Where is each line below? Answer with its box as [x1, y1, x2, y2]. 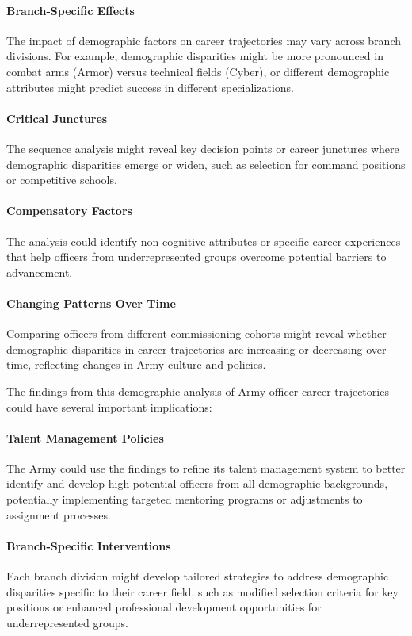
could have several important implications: [6, 398, 212, 415]
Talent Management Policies [6, 429, 164, 446]
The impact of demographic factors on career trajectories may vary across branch [6, 32, 402, 48]
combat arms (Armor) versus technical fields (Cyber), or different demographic [6, 63, 390, 79]
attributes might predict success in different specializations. [6, 79, 295, 95]
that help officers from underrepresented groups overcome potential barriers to [6, 248, 387, 265]
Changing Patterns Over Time [6, 294, 176, 311]
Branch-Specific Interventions [6, 537, 171, 554]
